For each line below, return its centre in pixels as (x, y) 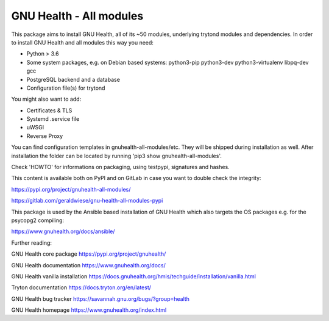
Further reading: (31, 243)
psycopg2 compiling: (37, 220)
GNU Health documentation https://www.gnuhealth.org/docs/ (88, 265)
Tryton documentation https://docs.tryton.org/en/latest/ (81, 287)
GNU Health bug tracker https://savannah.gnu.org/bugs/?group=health (101, 298)
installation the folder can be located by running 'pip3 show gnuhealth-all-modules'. (116, 156)
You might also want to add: (46, 99)
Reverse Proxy (45, 136)
